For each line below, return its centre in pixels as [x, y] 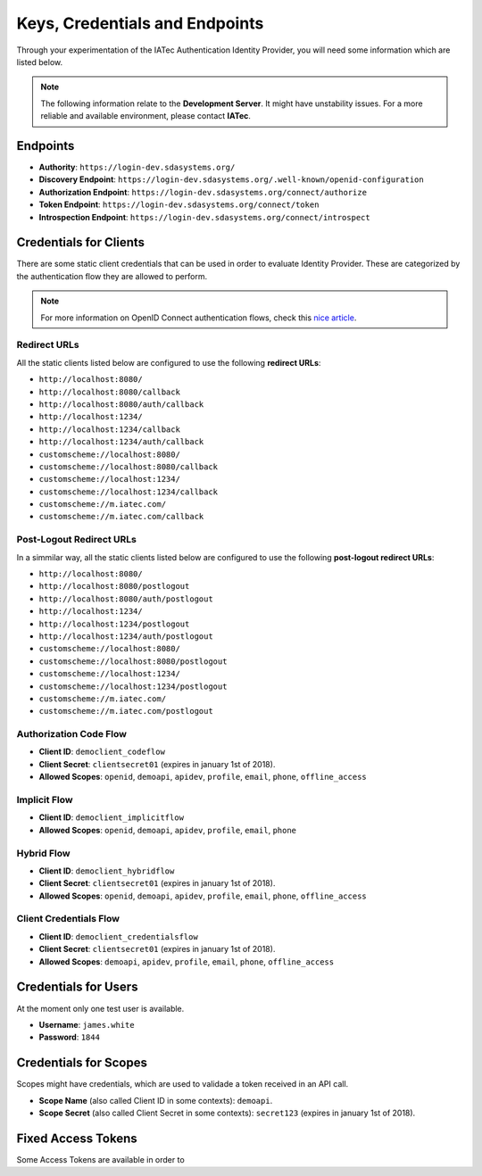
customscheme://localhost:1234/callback [129, 492]
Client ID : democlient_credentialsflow [118, 936]
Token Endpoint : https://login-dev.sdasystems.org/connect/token [179, 204]
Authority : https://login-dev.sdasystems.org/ [137, 167]
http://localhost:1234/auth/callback [121, 442]
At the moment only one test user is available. [100, 1008]
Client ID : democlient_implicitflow [112, 817]
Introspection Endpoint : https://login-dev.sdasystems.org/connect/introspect [204, 217]
